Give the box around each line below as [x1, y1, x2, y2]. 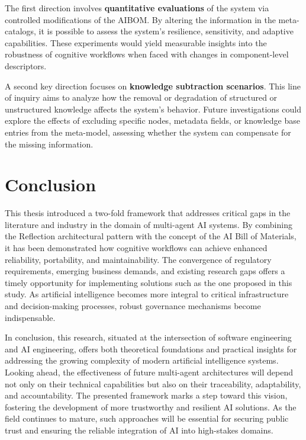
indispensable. [5, 311, 56, 323]
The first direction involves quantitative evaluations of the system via [5, 2, 269, 14]
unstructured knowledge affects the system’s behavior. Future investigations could [5, 102, 302, 115]
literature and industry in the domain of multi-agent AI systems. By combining [5, 218, 292, 230]
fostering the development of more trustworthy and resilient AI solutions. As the [5, 400, 297, 413]
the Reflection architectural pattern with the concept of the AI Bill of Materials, [5, 230, 297, 242]
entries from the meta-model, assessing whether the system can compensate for [5, 126, 291, 138]
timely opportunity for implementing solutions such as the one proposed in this [5, 276, 292, 288]
